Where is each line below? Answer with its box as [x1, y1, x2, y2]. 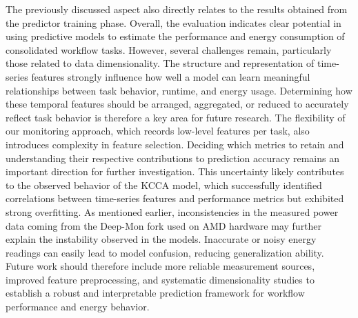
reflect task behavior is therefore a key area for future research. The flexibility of [6, 110, 346, 124]
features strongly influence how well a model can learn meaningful [31, 69, 310, 83]
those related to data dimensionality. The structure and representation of [6, 56, 315, 70]
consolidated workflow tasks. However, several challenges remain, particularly [6, 42, 332, 57]
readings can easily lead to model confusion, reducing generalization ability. [6, 245, 324, 259]
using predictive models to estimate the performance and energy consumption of [6, 29, 345, 43]
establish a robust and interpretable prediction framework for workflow [6, 286, 305, 300]
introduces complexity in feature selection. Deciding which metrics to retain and [6, 137, 344, 151]
